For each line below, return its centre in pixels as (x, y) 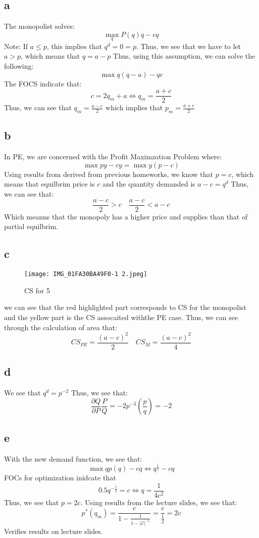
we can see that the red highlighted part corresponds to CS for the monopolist (125, 307)
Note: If (16, 46)
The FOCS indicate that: (43, 83)
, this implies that (74, 46)
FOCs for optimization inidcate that (60, 478)
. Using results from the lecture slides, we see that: (159, 502)
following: (19, 66)
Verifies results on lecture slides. (54, 531)
